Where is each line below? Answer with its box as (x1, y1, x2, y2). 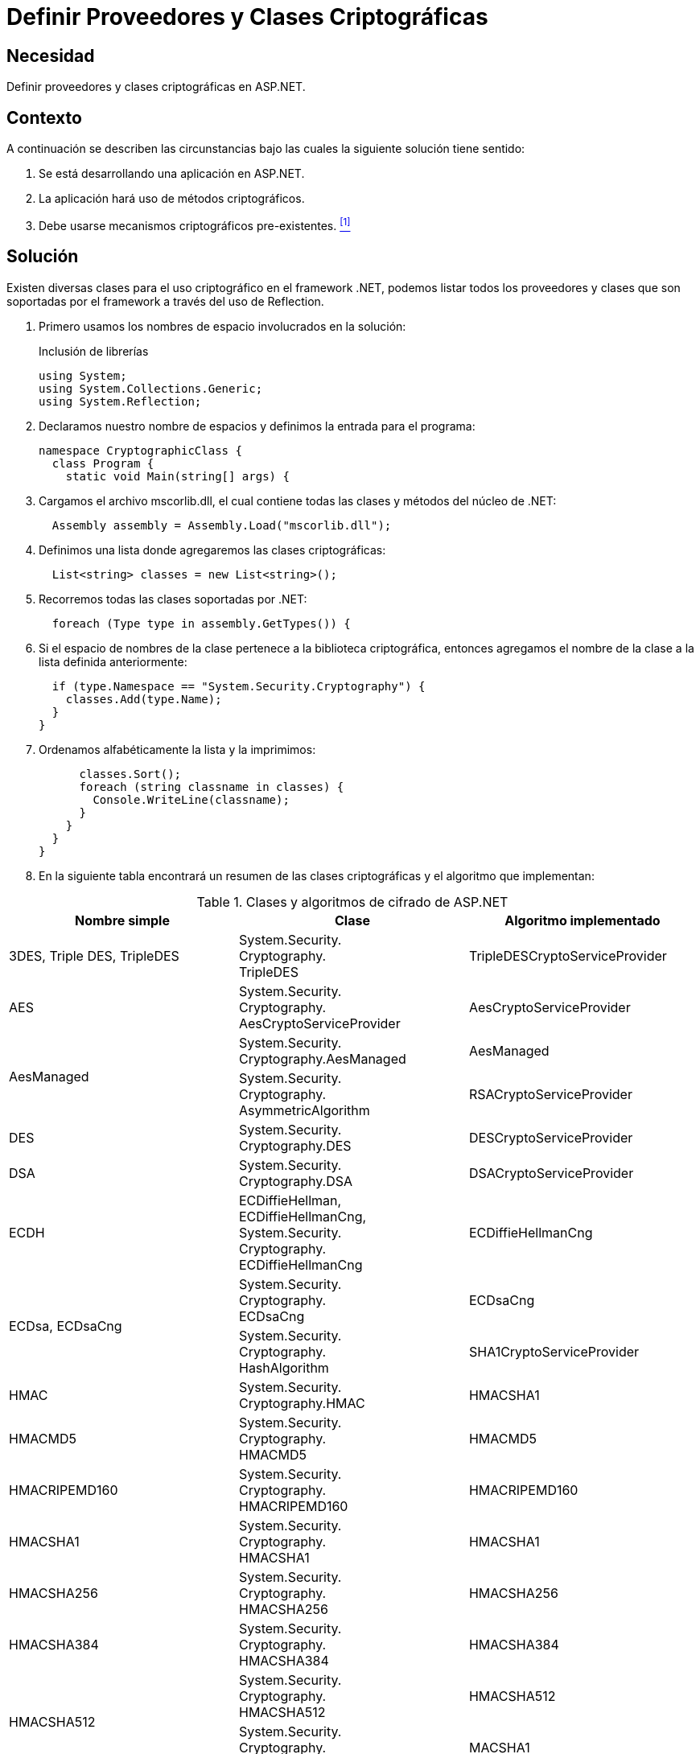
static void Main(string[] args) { (65, 469, 290, 483)
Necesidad (6, 45, 95, 66)
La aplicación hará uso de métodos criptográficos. (39, 191, 305, 206)
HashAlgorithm (238, 1359, 329, 1376)
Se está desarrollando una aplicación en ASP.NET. (39, 167, 305, 181)
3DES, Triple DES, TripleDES (9, 947, 179, 964)
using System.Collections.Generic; (39, 381, 263, 395)
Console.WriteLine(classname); (93, 793, 290, 806)
